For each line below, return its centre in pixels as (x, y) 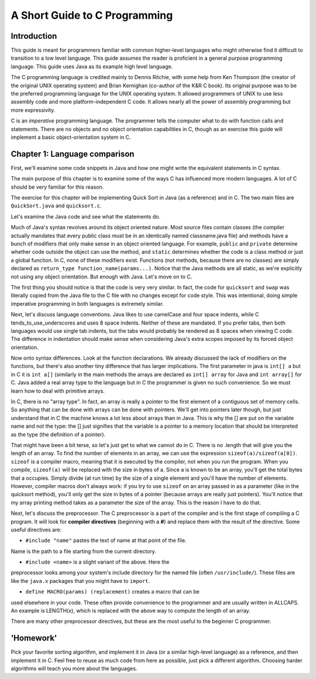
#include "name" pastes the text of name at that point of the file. (106, 540)
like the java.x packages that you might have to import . (80, 581)
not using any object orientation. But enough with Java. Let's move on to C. (102, 277)
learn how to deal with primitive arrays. (58, 391)
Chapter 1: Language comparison (73, 154)
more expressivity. (33, 110)
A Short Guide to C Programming (92, 15)
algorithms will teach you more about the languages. (74, 668)
